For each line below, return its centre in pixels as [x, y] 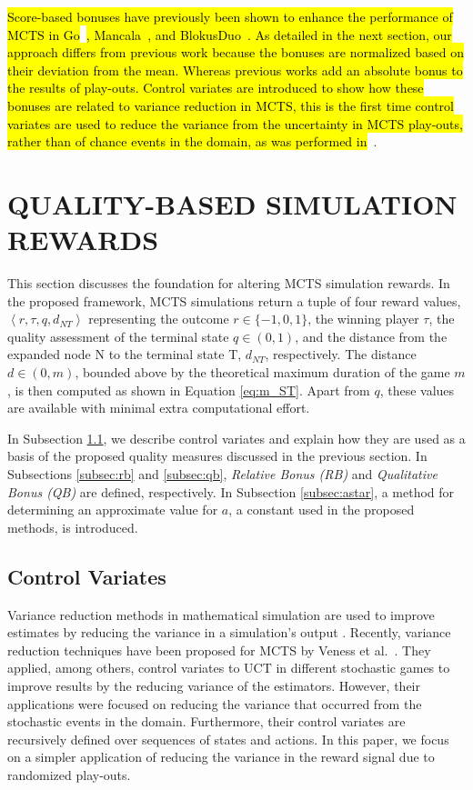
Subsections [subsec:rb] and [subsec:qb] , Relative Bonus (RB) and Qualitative [222, 474]
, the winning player [363, 319]
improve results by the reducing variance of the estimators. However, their [214, 685]
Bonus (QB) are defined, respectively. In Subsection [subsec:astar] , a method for [231, 491]
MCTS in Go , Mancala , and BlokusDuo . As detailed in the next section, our [230, 34]
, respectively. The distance [341, 354]
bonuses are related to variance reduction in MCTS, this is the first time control [231, 105]
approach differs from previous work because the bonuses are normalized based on [236, 52]
